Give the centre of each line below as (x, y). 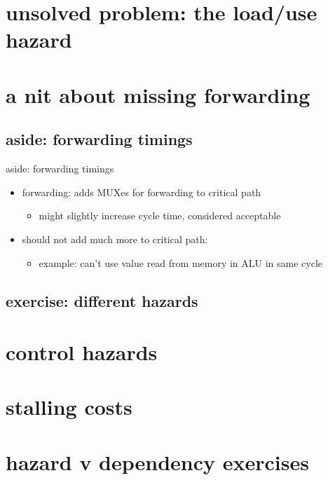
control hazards (82, 352)
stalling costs (69, 407)
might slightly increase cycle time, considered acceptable (160, 215)
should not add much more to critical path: (115, 239)
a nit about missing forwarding (158, 94)
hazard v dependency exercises (157, 461)
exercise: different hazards (102, 300)
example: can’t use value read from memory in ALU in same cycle (181, 262)
